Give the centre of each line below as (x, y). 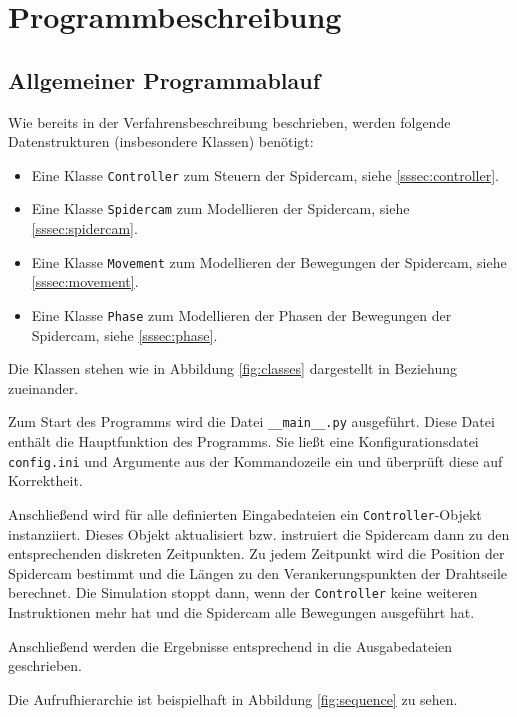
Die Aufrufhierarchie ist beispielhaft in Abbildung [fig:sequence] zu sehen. (233, 698)
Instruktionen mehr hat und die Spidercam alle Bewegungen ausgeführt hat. (241, 611)
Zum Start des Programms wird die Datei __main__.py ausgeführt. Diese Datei (251, 421)
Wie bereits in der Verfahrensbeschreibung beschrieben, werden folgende (229, 121)
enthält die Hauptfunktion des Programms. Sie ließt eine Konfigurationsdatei (243, 441)
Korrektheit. (45, 480)
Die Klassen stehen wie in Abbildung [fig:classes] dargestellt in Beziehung (232, 368)
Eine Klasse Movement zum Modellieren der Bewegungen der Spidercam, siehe (269, 261)
